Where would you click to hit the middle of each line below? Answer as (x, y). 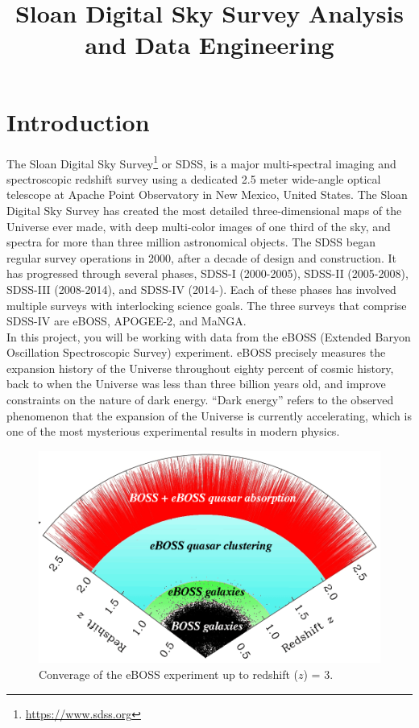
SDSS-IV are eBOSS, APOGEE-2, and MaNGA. (127, 321)
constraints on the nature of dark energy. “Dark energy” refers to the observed (200, 400)
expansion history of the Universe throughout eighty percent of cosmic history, (200, 368)
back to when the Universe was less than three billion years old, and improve (196, 384)
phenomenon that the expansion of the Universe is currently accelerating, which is (209, 415)
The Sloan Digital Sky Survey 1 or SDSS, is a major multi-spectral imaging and (201, 162)
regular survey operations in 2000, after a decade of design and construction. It (201, 257)
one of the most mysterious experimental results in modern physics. (173, 431)
